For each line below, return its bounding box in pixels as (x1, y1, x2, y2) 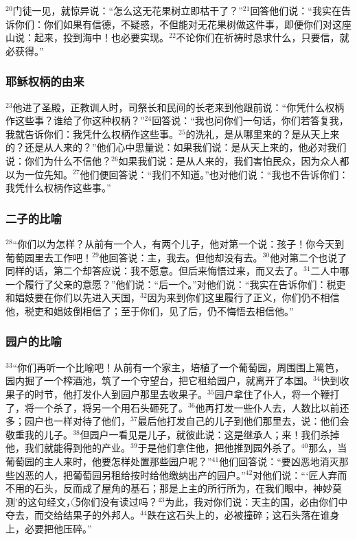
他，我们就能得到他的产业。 (5, 441, 130, 455)
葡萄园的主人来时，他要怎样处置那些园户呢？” (5, 454, 212, 468)
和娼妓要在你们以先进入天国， (5, 290, 140, 305)
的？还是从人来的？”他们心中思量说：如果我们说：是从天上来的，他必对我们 (5, 140, 347, 154)
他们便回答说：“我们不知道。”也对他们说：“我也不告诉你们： (80, 167, 349, 181)
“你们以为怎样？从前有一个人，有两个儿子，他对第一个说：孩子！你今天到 (12, 236, 345, 250)
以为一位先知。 (5, 167, 73, 181)
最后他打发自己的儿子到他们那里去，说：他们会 (137, 414, 349, 428)
